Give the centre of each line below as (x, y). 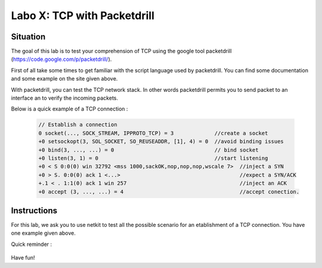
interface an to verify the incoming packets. (65, 98)
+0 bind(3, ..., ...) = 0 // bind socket (148, 150)
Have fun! (23, 258)
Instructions (34, 210)
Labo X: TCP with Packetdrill (83, 16)
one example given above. (43, 233)
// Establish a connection (78, 125)
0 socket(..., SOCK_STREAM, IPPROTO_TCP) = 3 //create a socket (153, 133)
